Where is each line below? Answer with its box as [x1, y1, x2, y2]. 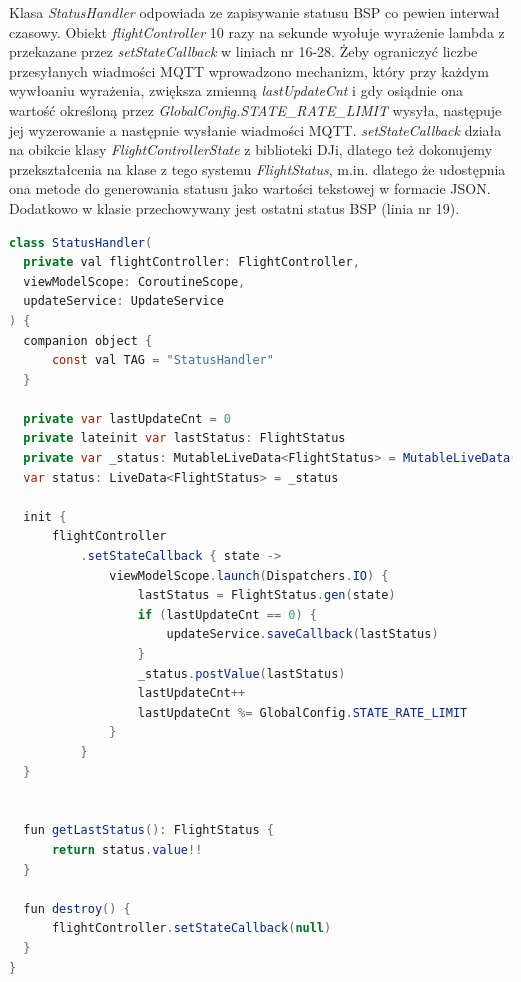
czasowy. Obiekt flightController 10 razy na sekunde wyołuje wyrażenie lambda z [9, 21, 505, 42]
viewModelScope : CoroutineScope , [23, 274, 246, 289]
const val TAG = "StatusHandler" [51, 353, 274, 368]
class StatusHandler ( [9, 235, 153, 250]
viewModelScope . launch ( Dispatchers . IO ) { [109, 568, 389, 583]
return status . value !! [51, 842, 203, 857]
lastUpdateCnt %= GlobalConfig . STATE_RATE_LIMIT [137, 705, 468, 720]
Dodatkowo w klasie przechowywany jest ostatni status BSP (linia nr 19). [9, 197, 460, 218]
